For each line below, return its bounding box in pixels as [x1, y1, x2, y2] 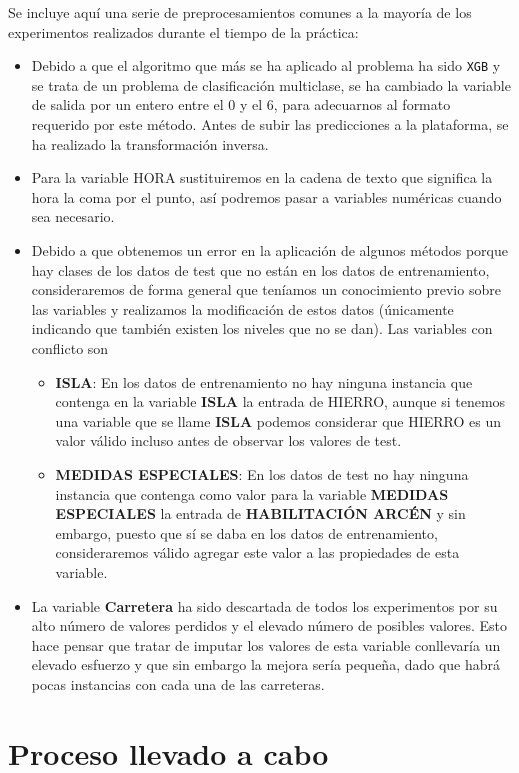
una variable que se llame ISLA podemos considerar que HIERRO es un [55, 410, 502, 431]
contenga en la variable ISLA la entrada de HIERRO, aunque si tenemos [55, 391, 506, 412]
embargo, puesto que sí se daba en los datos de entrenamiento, [55, 522, 438, 543]
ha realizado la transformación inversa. [31, 133, 269, 154]
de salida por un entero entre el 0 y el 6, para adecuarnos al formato [31, 94, 451, 115]
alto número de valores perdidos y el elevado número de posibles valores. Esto [31, 615, 508, 636]
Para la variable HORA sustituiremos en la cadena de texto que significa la [31, 167, 493, 188]
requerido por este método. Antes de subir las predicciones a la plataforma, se [31, 114, 509, 135]
